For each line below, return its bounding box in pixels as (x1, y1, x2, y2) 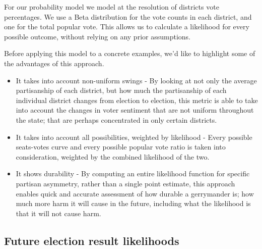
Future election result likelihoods (4, 232, 179, 248)
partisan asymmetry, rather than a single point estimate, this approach (16, 178, 235, 188)
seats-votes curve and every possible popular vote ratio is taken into (16, 141, 226, 152)
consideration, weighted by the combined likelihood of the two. (16, 151, 210, 162)
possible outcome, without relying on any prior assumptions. (4, 31, 190, 41)
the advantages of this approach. (4, 58, 104, 68)
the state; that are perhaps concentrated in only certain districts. (16, 114, 217, 125)
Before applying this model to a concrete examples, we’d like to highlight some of (4, 48, 255, 59)
